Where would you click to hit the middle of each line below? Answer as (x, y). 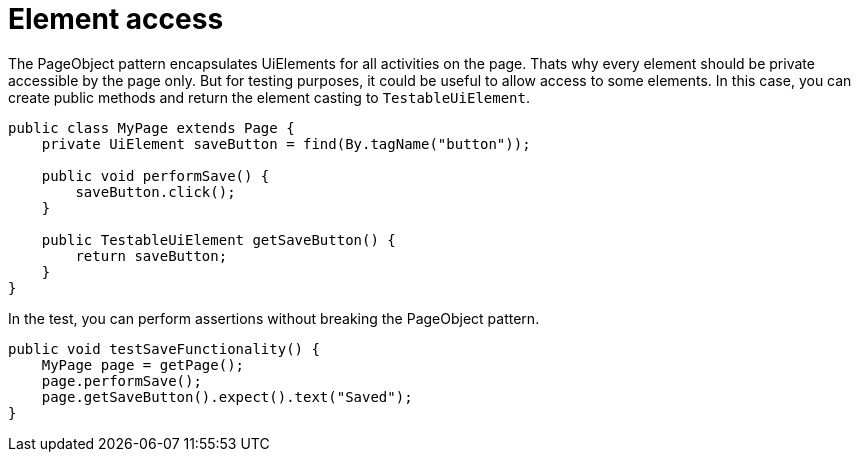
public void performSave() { (155, 175)
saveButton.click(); (155, 191)
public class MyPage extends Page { (151, 127)
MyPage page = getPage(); (143, 364)
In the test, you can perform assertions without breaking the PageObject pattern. (274, 318)
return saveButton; (151, 255)
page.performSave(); (121, 380)
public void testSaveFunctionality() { (164, 348)
